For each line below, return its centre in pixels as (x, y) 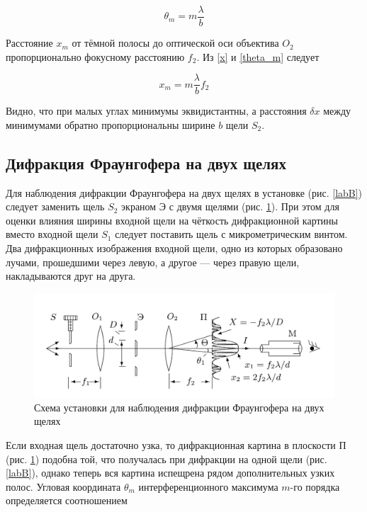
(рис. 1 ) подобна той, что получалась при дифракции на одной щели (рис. (166, 459)
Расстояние (29, 43)
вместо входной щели (52, 234)
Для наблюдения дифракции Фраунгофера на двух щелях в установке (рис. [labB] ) (184, 192)
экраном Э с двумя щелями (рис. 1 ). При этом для (230, 206)
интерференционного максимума (208, 486)
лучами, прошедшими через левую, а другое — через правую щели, (153, 262)
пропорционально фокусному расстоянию (95, 56)
